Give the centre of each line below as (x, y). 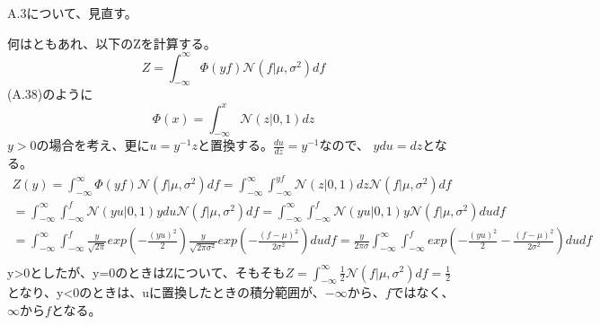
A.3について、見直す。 (72, 13)
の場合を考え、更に (93, 145)
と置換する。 (235, 145)
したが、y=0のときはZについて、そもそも (164, 272)
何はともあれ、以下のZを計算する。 (112, 43)
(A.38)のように (50, 94)
